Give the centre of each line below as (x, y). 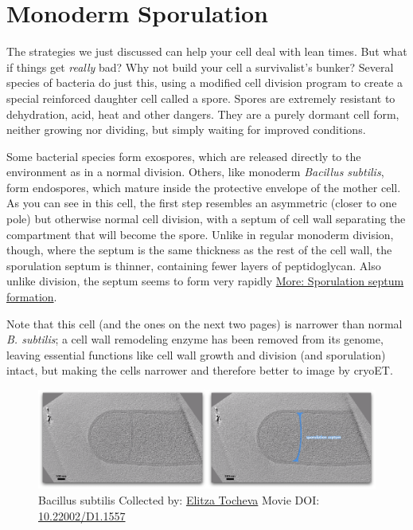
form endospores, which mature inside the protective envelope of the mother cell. (204, 187)
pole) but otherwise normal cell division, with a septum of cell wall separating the (206, 219)
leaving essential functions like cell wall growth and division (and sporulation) (196, 354)
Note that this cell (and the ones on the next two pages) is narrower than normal (205, 323)
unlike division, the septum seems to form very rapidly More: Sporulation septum (205, 281)
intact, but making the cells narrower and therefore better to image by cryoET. (200, 370)
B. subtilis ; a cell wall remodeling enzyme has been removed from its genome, (195, 339)
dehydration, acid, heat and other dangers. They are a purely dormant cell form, (203, 114)
